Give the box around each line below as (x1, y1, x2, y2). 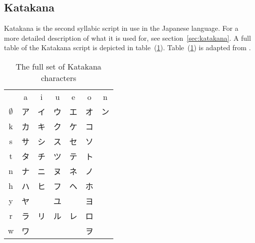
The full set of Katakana (15, 60, 101, 72)
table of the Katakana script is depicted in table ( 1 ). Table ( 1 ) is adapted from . (4, 42, 251, 53)
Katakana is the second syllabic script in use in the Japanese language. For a (4, 23, 239, 33)
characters (41, 72, 77, 83)
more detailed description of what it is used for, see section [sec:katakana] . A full (4, 32, 251, 43)
